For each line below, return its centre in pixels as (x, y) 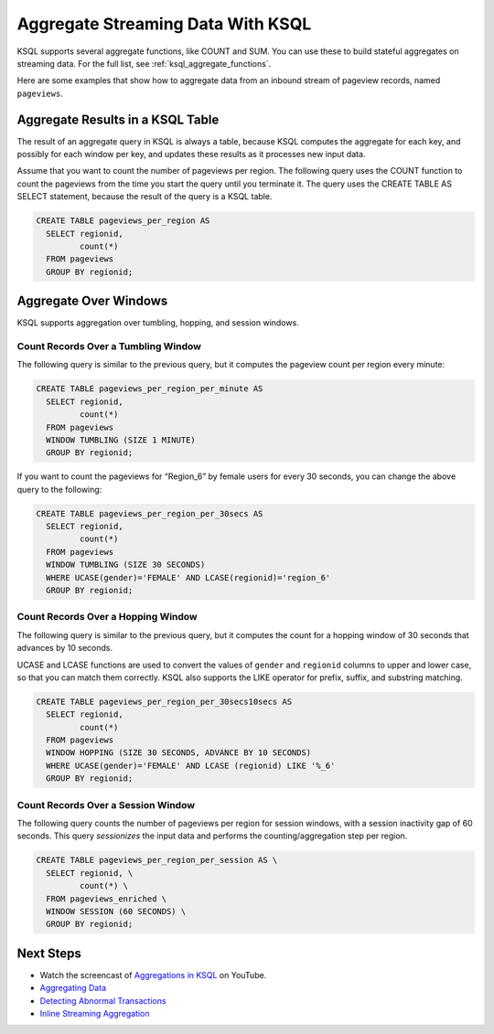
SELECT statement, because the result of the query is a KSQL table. (145, 197)
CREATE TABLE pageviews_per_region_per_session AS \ (157, 860)
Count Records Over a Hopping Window (107, 617)
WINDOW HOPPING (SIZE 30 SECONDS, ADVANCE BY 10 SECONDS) (179, 753)
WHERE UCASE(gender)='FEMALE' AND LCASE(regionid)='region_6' (188, 577)
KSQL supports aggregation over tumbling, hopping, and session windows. (158, 323)
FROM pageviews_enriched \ (107, 899)
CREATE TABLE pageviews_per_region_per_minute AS (150, 389)
